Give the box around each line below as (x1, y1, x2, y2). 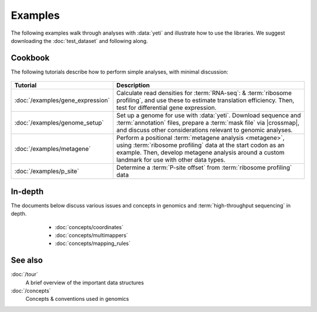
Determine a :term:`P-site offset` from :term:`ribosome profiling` (116, 163, 292, 172)
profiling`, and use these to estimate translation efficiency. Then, (116, 96, 295, 105)
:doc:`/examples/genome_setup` (14, 119, 104, 127)
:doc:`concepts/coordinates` (55, 223, 124, 230)
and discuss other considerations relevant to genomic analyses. (116, 126, 293, 135)
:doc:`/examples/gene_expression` (14, 96, 110, 105)
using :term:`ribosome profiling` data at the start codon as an (116, 141, 285, 149)
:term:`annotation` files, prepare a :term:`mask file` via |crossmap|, (116, 119, 299, 127)
